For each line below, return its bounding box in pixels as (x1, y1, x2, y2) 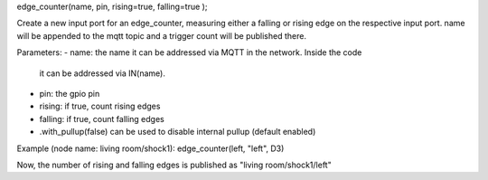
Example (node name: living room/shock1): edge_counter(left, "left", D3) (16, 143, 285, 154)
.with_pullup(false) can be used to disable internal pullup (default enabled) (39, 127, 316, 137)
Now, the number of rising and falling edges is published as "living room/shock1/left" (16, 159, 332, 170)
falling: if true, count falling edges (39, 113, 164, 124)
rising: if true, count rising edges (39, 100, 161, 112)
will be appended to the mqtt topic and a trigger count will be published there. (16, 30, 307, 41)
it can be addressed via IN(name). (39, 68, 166, 79)
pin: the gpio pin (39, 88, 100, 99)
